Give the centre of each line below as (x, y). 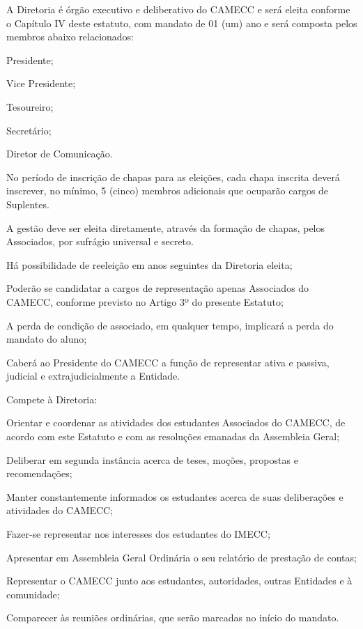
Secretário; (29, 130)
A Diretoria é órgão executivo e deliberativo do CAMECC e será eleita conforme (178, 9)
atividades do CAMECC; (60, 510)
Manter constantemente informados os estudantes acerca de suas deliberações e (175, 496)
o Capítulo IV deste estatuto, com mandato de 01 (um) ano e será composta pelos (182, 23)
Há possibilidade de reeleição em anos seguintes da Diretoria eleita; (149, 264)
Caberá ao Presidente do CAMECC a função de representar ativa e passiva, (168, 362)
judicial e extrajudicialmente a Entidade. (93, 376)
